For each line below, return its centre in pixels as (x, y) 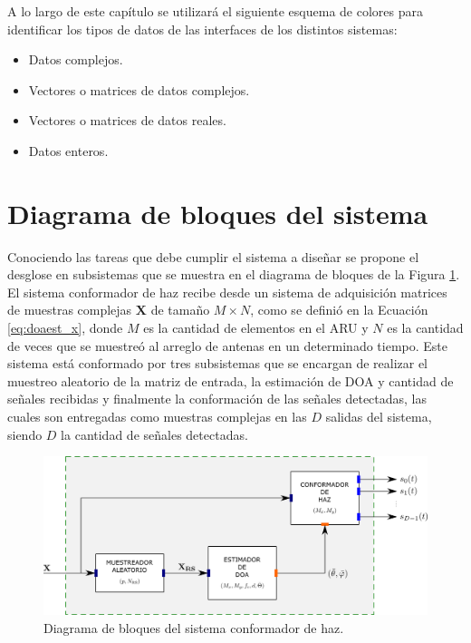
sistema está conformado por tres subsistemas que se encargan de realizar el (218, 363)
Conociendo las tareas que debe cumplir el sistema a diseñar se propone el (213, 256)
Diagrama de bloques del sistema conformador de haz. (194, 627)
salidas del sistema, (379, 417)
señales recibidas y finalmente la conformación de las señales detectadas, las (217, 399)
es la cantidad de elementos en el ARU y (256, 328)
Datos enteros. (68, 150)
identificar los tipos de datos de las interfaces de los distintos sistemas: (202, 29)
